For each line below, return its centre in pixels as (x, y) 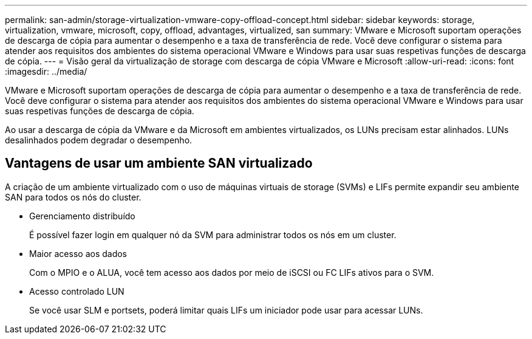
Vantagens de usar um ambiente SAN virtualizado (159, 163)
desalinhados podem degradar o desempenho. (99, 140)
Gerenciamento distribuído (82, 216)
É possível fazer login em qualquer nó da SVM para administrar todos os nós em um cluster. (213, 235)
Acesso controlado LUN (77, 291)
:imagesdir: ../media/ (46, 71)
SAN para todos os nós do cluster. (73, 197)
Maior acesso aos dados (78, 253)
